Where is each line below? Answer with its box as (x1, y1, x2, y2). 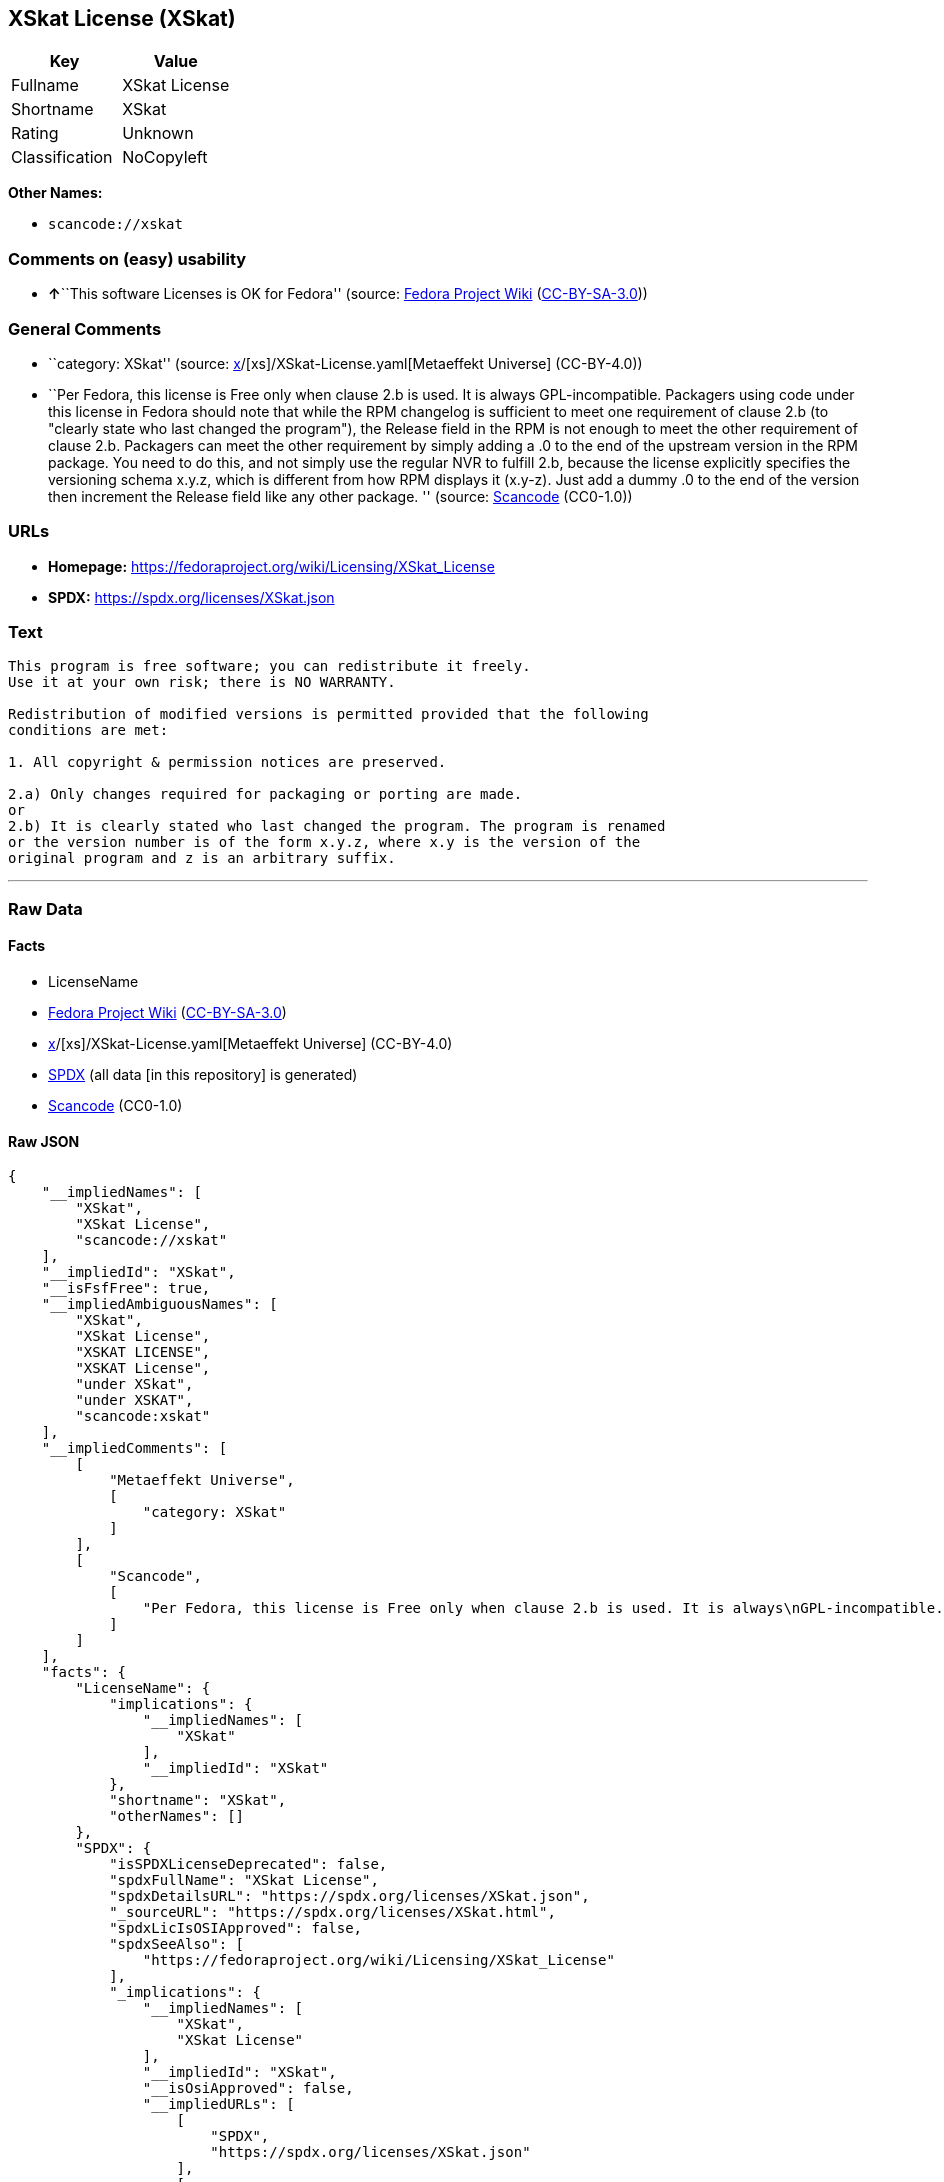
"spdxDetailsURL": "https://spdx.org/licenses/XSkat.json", (109, 1888, 590, 1905)
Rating (11, 123, 59, 144)
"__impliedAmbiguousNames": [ (41, 1296, 278, 1313)
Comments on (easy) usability (8, 248, 247, 269)
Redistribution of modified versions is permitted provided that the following (8, 706, 649, 723)
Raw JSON (8, 1132, 80, 1150)
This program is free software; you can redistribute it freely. (8, 658, 531, 675)
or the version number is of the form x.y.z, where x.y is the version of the (8, 834, 641, 851)
